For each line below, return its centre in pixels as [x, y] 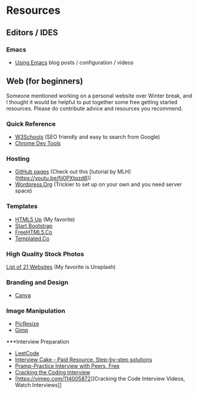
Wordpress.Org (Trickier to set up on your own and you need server [98, 184]
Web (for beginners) [45, 81]
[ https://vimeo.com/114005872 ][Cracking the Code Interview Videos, [100, 379]
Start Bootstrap [33, 225]
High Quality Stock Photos [45, 253]
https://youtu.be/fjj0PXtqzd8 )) [54, 178]
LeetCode [27, 353]
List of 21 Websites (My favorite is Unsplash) [61, 267]
